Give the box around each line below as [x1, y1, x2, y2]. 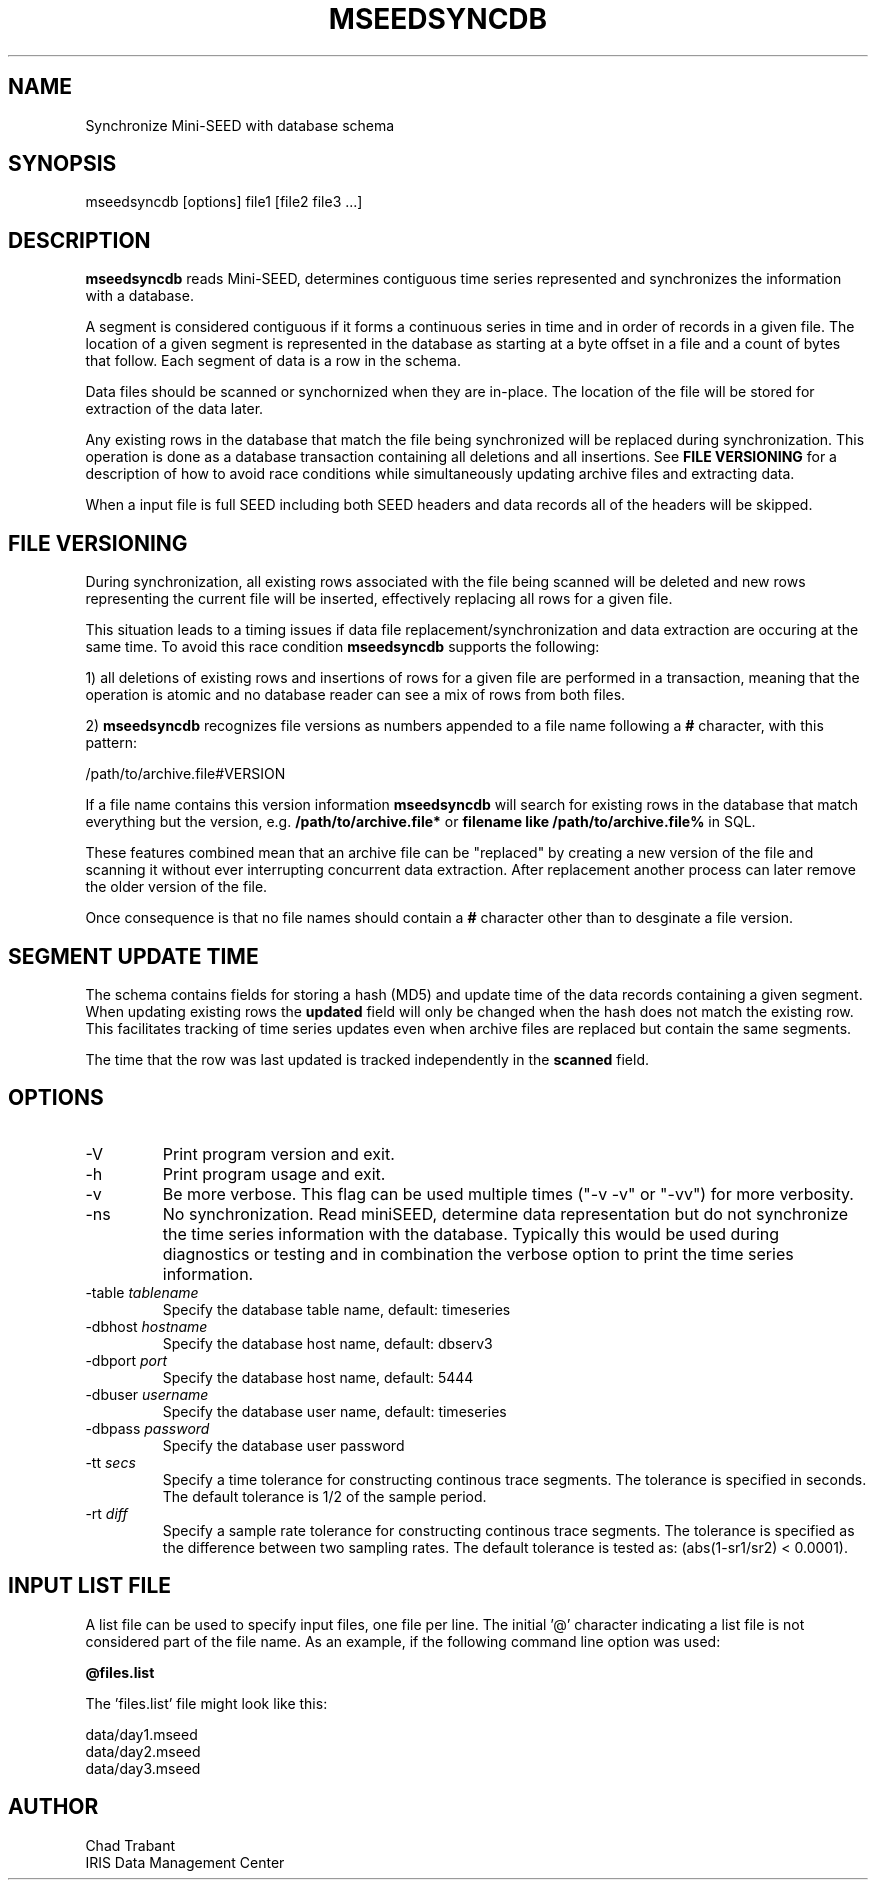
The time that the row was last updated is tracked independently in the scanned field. [85, 1050, 650, 1068]
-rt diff [85, 1504, 128, 1522]
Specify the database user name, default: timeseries [162, 1402, 507, 1420]
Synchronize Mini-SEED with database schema [85, 116, 395, 134]
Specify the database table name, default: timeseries [162, 1300, 511, 1318]
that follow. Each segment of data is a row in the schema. [85, 352, 461, 370]
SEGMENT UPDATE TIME [8, 943, 259, 969]
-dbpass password [85, 1419, 210, 1437]
